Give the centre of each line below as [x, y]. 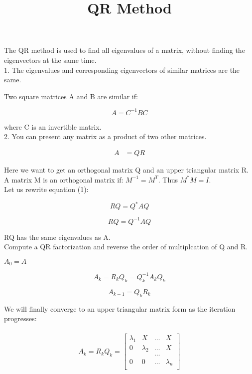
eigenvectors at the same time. [50, 60]
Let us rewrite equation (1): [46, 189]
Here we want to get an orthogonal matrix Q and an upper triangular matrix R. [126, 170]
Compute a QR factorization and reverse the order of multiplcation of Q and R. [126, 247]
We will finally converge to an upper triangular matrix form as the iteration [120, 308]
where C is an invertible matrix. [53, 126]
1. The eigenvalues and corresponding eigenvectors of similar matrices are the [122, 70]
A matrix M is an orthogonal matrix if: [64, 179]
